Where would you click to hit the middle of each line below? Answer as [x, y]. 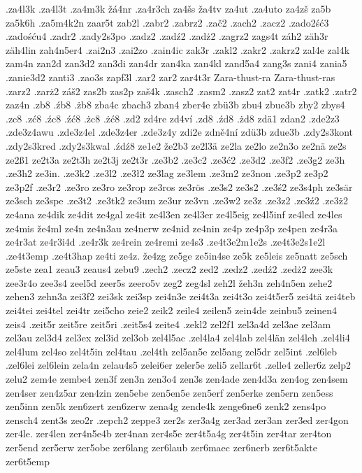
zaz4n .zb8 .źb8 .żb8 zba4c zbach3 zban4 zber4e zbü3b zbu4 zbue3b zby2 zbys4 [175, 105]
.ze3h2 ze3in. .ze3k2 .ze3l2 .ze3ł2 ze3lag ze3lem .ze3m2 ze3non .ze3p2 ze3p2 [167, 173]
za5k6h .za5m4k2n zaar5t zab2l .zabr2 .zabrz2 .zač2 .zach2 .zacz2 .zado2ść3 [167, 22]
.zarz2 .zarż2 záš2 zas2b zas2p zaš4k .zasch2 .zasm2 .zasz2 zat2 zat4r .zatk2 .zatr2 [181, 91]
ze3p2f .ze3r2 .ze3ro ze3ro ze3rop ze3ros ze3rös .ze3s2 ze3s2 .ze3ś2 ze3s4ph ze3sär [179, 186]
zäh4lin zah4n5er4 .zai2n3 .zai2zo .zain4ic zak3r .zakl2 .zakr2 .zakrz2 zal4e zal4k [178, 49]
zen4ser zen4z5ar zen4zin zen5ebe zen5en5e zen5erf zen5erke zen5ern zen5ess [169, 392]
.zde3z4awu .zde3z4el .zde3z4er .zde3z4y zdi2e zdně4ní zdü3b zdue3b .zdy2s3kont [180, 132]
